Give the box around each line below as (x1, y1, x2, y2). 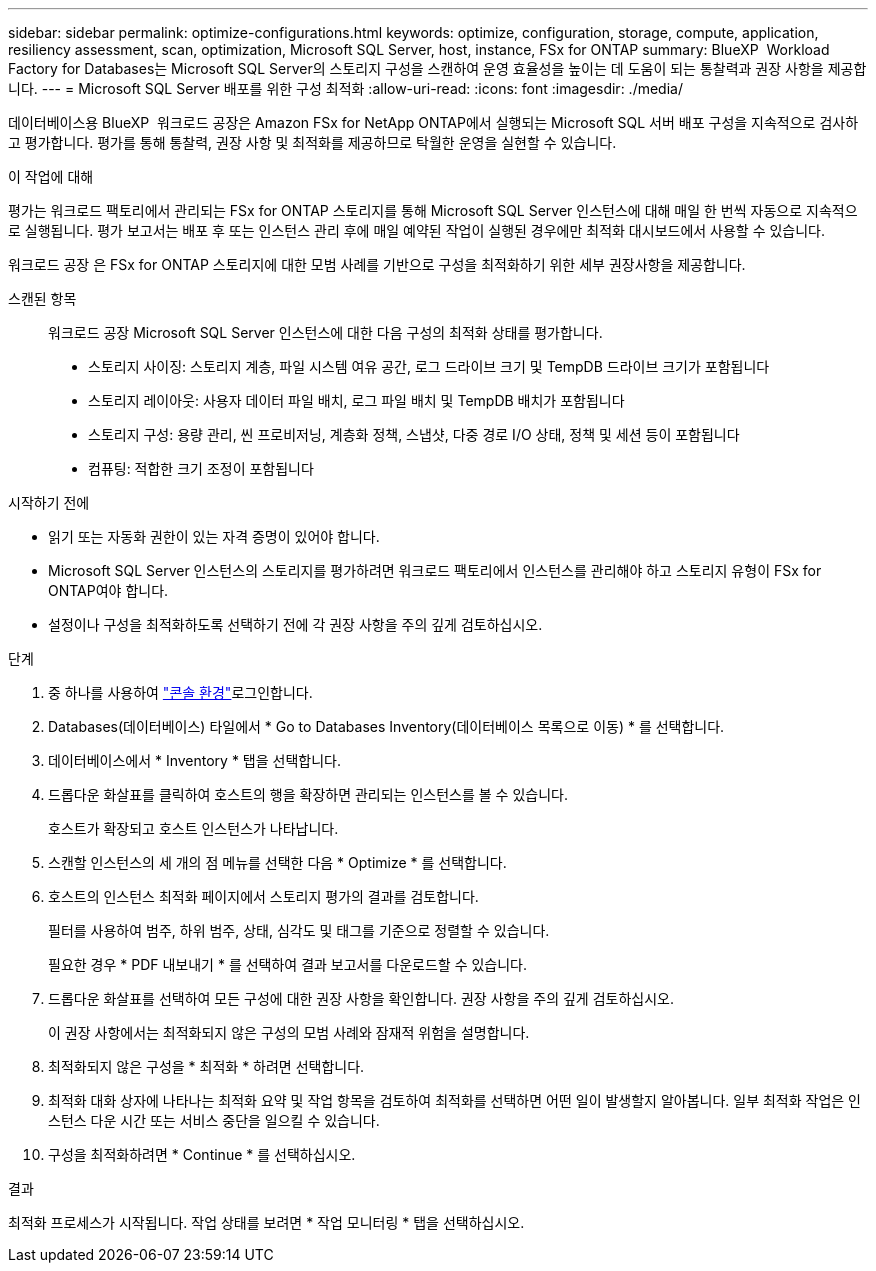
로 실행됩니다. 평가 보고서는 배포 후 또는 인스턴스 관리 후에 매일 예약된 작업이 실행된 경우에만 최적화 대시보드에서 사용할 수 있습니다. (8, 222, 826, 239)
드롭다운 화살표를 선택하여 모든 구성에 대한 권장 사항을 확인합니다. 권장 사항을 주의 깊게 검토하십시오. (48, 990, 674, 1007)
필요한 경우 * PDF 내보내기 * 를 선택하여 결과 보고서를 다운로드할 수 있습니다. (48, 956, 528, 973)
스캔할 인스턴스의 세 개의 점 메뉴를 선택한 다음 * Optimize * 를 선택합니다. (48, 854, 507, 871)
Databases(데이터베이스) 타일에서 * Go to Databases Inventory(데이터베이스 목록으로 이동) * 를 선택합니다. (48, 718, 725, 735)
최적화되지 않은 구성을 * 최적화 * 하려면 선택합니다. (48, 1058, 365, 1075)
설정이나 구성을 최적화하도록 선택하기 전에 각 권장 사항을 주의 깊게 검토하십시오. (48, 616, 543, 633)
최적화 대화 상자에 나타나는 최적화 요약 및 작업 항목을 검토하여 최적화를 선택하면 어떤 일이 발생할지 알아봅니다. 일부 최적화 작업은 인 (48, 1092, 862, 1109)
